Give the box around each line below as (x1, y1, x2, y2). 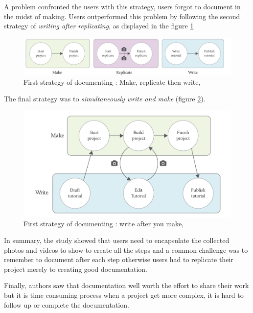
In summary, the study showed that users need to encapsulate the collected (4, 235, 230, 245)
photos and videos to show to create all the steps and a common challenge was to (4, 244, 248, 255)
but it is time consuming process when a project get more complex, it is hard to (4, 289, 244, 300)
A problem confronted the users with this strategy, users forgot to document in (4, 1, 241, 11)
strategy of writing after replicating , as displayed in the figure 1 (4, 21, 194, 31)
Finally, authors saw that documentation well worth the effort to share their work (4, 280, 249, 290)
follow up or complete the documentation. (4, 299, 129, 310)
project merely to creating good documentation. (4, 264, 147, 274)
